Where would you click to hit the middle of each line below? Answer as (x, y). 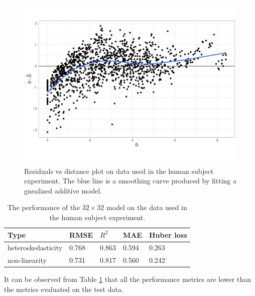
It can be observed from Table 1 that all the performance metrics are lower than (127, 279)
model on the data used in (147, 207)
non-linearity (27, 260)
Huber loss (168, 234)
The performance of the (44, 207)
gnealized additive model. (63, 190)
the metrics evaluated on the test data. (64, 289)
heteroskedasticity (35, 248)
